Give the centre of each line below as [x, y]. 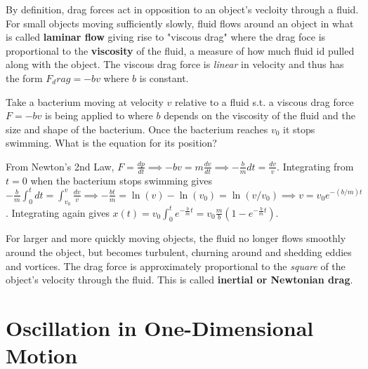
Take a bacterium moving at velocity [85, 101]
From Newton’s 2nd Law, [60, 166]
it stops [299, 129]
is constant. [164, 78]
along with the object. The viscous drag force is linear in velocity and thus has [175, 64]
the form [24, 78]
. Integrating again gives [58, 212]
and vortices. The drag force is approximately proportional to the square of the [176, 266]
